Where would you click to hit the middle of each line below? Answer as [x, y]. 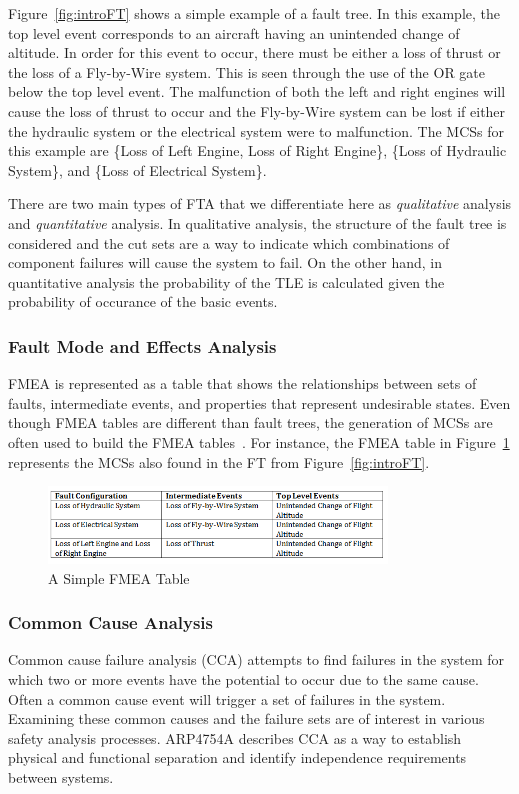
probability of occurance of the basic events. [143, 301]
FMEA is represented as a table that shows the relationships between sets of [242, 383]
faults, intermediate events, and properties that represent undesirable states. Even [259, 402]
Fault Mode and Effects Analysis [142, 345]
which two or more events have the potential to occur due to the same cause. [243, 678]
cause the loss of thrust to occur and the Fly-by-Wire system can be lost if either [257, 110]
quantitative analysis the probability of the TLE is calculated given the [226, 281]
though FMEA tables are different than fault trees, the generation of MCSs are [250, 422]
